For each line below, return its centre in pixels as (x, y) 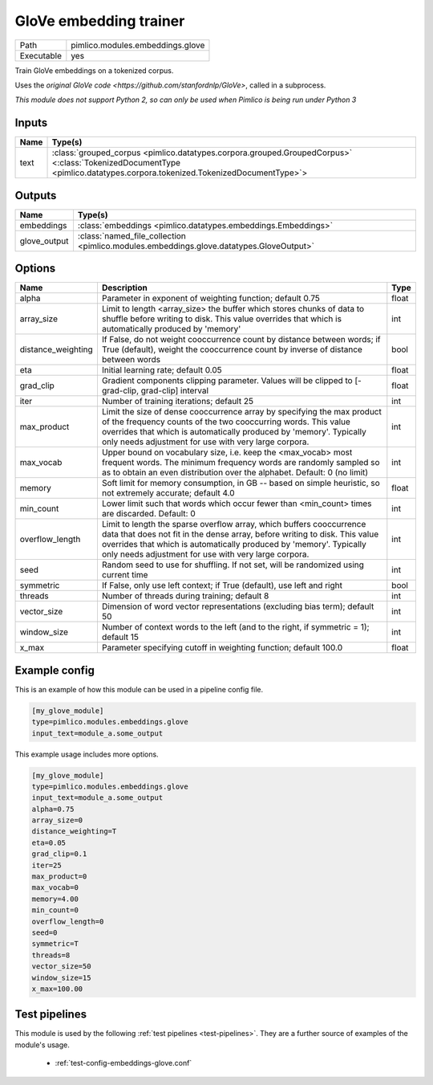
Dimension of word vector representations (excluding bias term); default (238, 606)
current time (125, 575)
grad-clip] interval (174, 391)
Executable (40, 55)
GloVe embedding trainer (100, 21)
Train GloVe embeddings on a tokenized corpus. (94, 70)
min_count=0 (55, 910)
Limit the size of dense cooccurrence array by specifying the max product (242, 412)
